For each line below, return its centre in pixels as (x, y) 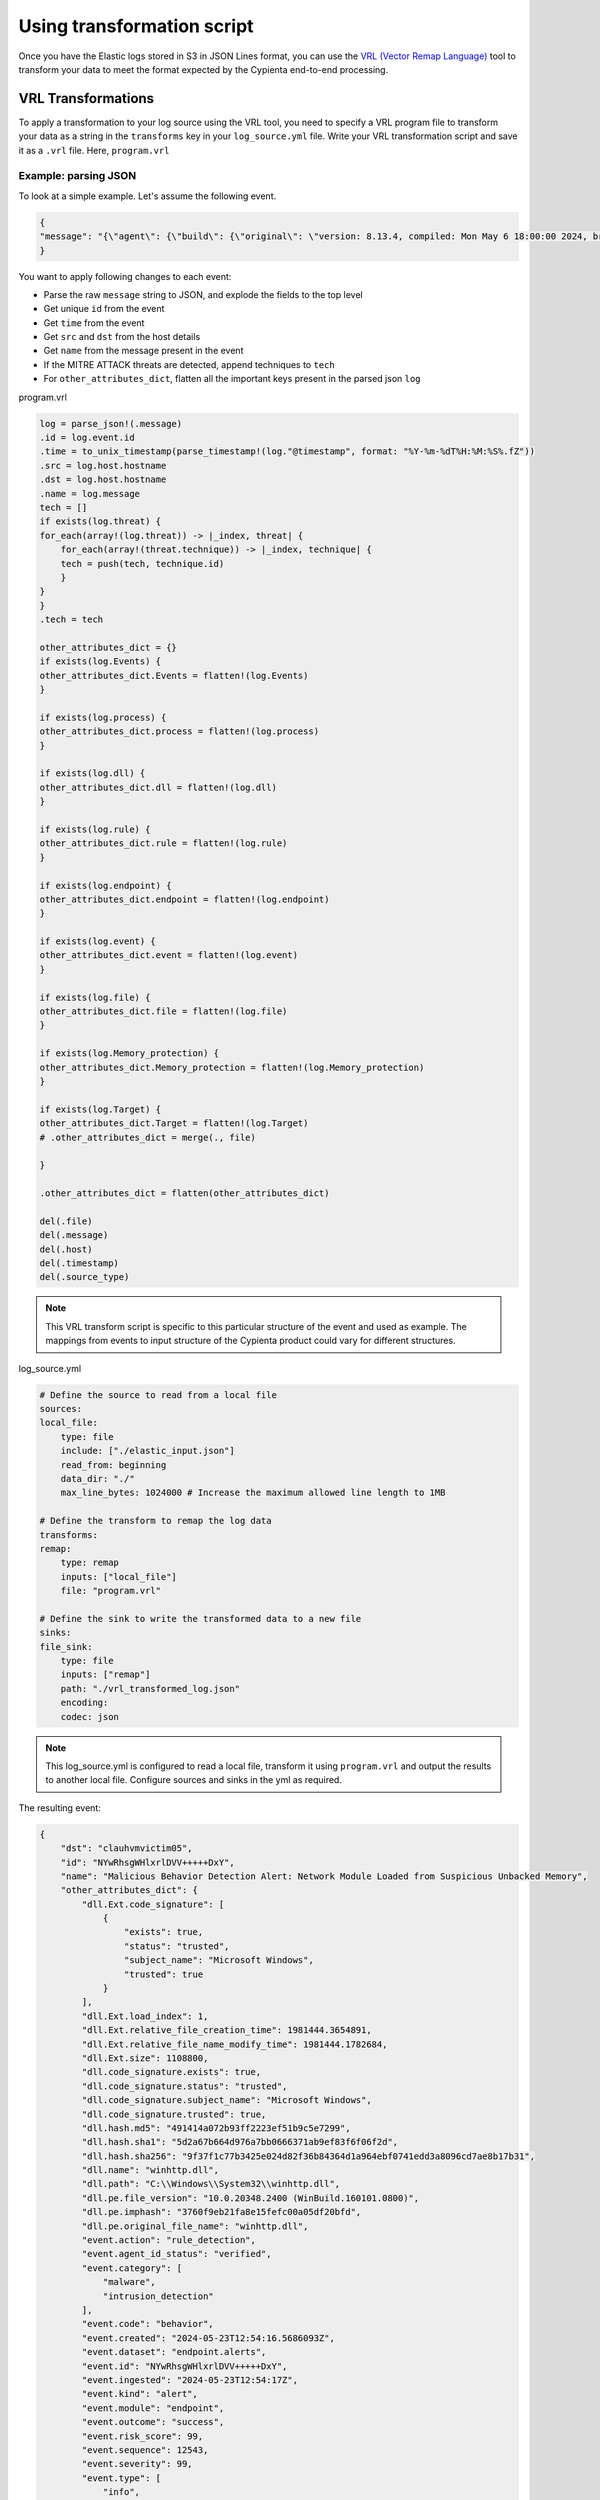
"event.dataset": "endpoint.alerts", (174, 2352)
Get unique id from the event (104, 309)
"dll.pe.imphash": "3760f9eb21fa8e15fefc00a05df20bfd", (221, 2212)
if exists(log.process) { (103, 717)
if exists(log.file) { (95, 997)
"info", (121, 2492)
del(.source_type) (84, 1277)
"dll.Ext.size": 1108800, (145, 2058)
